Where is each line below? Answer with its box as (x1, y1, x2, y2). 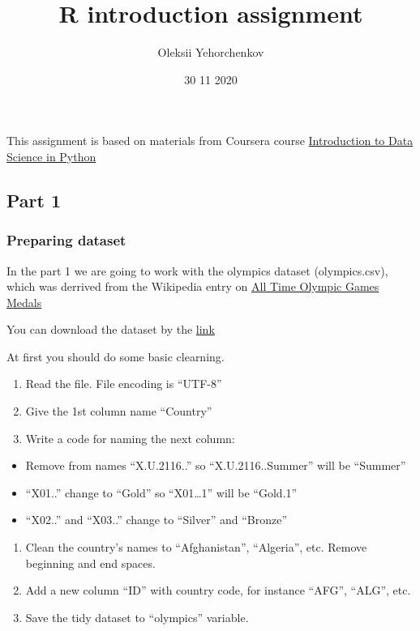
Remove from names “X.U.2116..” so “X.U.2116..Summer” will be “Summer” (25, 457, 406, 474)
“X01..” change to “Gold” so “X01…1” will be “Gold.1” (25, 484, 298, 501)
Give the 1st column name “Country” (25, 403, 212, 420)
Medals (6, 293, 42, 310)
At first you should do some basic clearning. (6, 347, 225, 365)
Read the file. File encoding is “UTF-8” (25, 375, 222, 392)
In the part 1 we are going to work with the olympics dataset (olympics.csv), (6, 262, 388, 279)
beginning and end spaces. (25, 554, 156, 571)
